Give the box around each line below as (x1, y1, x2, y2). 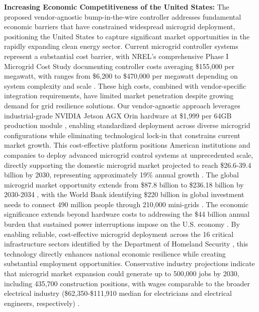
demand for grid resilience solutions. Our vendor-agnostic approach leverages (4, 100, 240, 110)
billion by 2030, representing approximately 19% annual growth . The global (4, 169, 239, 180)
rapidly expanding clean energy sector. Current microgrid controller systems (4, 41, 238, 51)
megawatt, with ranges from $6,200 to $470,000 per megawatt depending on (4, 71, 238, 81)
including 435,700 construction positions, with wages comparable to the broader (4, 278, 250, 288)
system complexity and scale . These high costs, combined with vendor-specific (4, 80, 246, 91)
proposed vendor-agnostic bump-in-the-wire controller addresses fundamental (4, 11, 241, 22)
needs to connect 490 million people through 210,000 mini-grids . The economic (4, 199, 248, 209)
